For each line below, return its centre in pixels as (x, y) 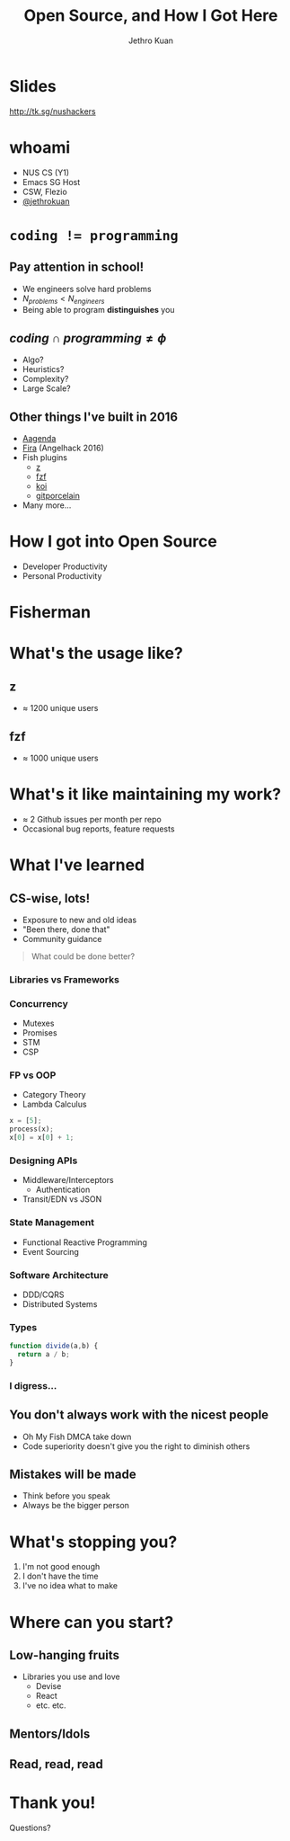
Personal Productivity (62, 575)
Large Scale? (46, 388)
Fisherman (50, 613)
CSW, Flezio (44, 191)
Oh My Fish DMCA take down (77, 1436)
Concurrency (39, 1003)
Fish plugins (44, 458)
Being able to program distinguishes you (98, 310)
